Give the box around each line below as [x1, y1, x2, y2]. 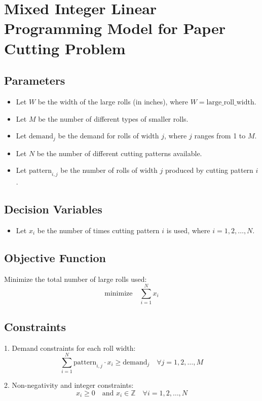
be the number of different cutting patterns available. [36, 148, 202, 158]
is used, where [166, 225, 210, 235]
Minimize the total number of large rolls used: [4, 273, 147, 284]
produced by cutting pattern [165, 165, 253, 175]
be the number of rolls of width [60, 165, 158, 175]
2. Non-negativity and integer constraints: [4, 380, 134, 390]
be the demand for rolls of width [58, 130, 159, 141]
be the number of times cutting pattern [37, 225, 160, 235]
